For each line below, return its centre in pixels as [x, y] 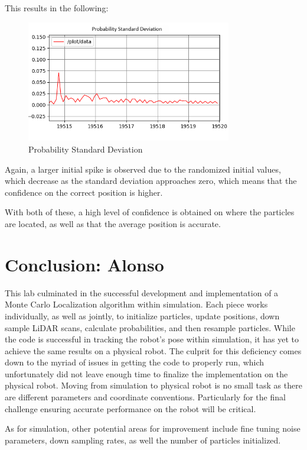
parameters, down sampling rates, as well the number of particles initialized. [143, 440]
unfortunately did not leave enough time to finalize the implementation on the [146, 373]
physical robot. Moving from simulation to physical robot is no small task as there [153, 385]
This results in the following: [57, 8]
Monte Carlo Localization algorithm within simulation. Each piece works [136, 304]
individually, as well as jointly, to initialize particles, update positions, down [142, 315]
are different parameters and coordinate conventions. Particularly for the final [145, 397]
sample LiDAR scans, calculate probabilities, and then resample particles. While [150, 327]
